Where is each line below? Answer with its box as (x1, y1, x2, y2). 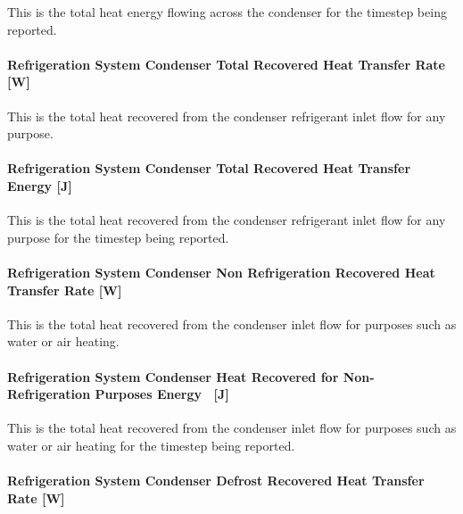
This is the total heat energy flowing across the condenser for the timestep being (7, 3, 447, 21)
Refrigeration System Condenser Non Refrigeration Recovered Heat (7, 262, 435, 281)
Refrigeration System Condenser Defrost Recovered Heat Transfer (7, 471, 425, 490)
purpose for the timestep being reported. (7, 228, 229, 246)
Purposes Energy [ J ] (95, 385, 229, 403)
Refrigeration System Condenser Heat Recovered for (7, 367, 339, 385)
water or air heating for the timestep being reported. (7, 435, 295, 454)
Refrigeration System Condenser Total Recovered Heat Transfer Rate (7, 54, 445, 73)
